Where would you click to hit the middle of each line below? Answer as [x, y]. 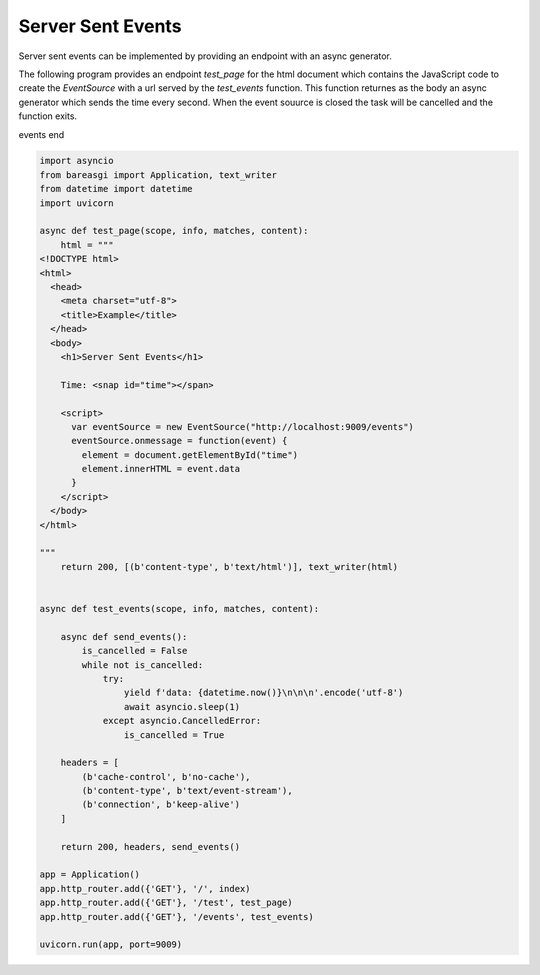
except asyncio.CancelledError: [182, 721]
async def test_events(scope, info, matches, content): [179, 608]
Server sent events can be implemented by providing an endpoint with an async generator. [205, 56]
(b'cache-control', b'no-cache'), [166, 776]
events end [41, 134]
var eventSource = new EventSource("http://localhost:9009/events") [243, 426]
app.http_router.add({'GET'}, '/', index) [145, 888]
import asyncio [76, 161]
